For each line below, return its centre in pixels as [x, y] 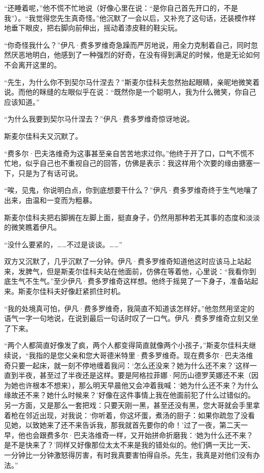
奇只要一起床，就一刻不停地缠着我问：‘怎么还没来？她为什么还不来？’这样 [127, 365]
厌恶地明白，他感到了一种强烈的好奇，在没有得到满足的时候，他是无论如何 [135, 55]
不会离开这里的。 [32, 64]
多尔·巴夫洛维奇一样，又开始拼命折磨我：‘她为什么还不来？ [153, 435]
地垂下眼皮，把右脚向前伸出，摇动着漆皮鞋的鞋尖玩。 [93, 28]
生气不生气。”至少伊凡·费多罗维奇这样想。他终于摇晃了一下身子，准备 [127, 281]
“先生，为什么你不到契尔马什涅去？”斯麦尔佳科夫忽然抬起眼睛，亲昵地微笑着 [132, 82]
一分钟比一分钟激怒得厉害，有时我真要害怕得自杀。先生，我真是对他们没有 [128, 454]
